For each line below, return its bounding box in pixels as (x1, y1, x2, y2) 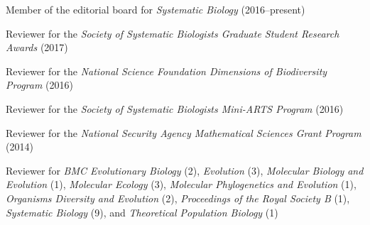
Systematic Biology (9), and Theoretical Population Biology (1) (6, 204, 278, 219)
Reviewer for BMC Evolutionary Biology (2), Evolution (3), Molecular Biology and (6, 163, 364, 177)
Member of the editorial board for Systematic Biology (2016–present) (6, 2, 305, 16)
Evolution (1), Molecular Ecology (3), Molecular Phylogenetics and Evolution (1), (6, 177, 357, 192)
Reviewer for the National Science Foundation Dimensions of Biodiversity (6, 63, 327, 78)
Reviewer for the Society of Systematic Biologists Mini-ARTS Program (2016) (6, 101, 344, 116)
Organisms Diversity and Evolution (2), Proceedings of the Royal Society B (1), (6, 190, 350, 205)
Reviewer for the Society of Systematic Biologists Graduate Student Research (6, 26, 339, 40)
